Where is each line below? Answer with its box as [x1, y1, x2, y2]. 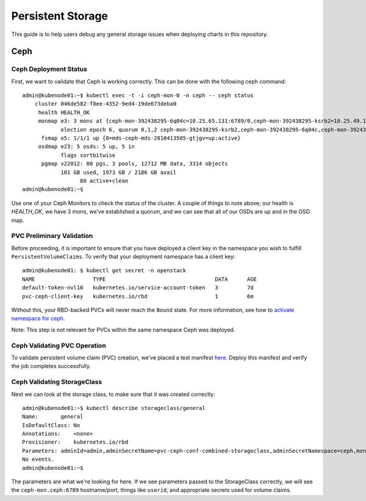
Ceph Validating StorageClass [11, 378, 102, 386]
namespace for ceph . [11, 315, 65, 322]
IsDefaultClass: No [22, 422, 81, 428]
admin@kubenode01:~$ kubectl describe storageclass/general [22, 405, 206, 411]
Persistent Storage [11, 9, 109, 23]
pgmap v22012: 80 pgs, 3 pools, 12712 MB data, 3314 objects [41, 160, 228, 167]
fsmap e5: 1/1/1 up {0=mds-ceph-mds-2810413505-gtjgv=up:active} [41, 135, 241, 142]
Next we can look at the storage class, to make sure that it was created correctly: [11, 391, 215, 398]
